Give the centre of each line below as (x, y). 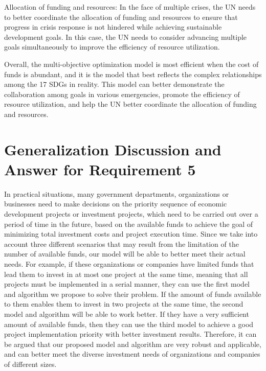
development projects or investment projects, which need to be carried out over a (131, 214)
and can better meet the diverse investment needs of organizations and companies (132, 354)
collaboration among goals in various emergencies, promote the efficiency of (122, 94)
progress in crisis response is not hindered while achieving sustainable (113, 27)
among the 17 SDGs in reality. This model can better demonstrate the (114, 84)
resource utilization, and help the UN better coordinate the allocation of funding (130, 104)
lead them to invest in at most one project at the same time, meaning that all (126, 274)
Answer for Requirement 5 (100, 169)
